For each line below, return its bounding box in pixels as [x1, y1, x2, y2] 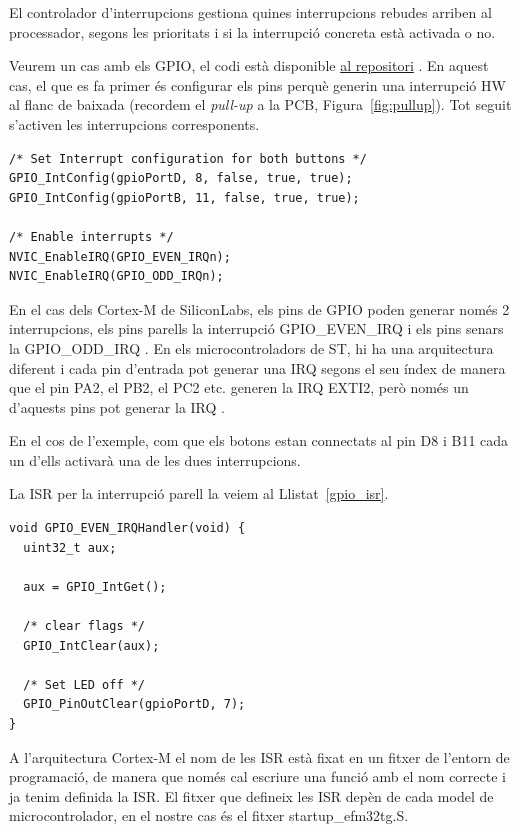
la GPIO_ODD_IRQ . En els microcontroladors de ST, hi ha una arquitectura [9, 337, 494, 358]
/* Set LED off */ [23, 677, 146, 692]
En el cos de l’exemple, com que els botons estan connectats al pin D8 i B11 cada [9, 430, 509, 451]
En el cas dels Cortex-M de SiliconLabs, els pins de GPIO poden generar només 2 [9, 298, 510, 319]
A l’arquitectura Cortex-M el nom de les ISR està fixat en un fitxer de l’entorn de [9, 746, 510, 767]
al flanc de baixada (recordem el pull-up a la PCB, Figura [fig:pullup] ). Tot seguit [9, 94, 512, 115]
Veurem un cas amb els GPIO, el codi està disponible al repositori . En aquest [9, 55, 489, 76]
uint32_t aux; [23, 540, 117, 555]
